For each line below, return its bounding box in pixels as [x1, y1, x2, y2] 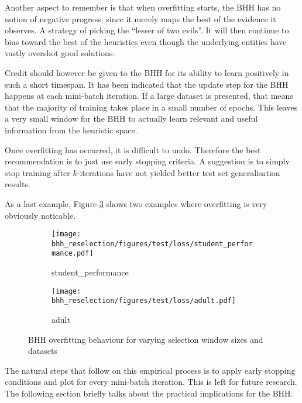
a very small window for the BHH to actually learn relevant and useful [5, 112, 258, 125]
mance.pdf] [52, 249, 94, 258]
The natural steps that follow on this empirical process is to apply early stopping [5, 364, 296, 376]
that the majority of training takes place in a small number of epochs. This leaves [5, 101, 298, 113]
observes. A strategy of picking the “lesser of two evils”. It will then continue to [5, 24, 289, 36]
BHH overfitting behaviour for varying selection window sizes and [28, 333, 263, 345]
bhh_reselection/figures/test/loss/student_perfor [52, 239, 253, 248]
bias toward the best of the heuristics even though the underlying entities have [5, 35, 287, 47]
